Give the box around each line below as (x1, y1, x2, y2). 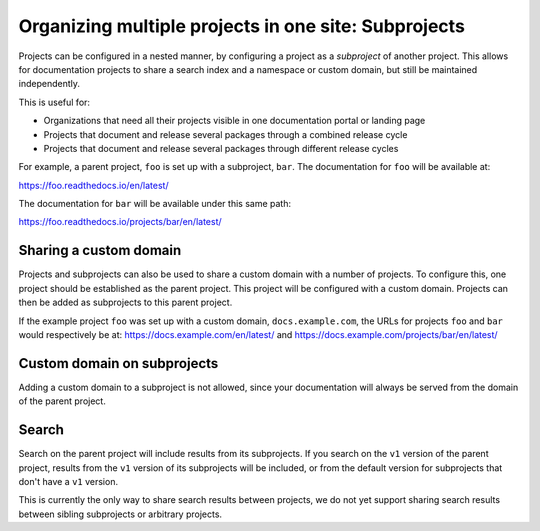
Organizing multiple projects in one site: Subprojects (18, 15, 465, 37)
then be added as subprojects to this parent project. (18, 296, 233, 309)
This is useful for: (18, 96, 90, 108)
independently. (18, 78, 80, 90)
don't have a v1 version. (18, 475, 119, 487)
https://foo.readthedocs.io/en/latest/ (18, 179, 169, 191)
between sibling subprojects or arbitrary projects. (18, 508, 223, 520)
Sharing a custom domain (18, 242, 182, 259)
